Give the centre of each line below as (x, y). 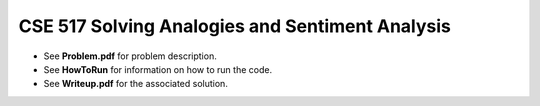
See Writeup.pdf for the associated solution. (136, 84)
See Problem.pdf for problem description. (130, 56)
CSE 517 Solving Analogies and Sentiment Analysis (235, 26)
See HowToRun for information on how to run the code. (158, 69)
